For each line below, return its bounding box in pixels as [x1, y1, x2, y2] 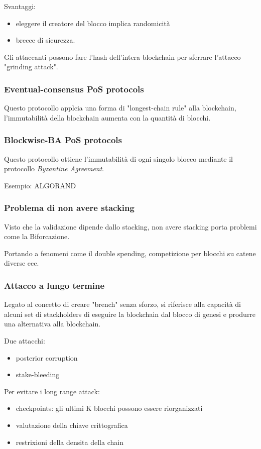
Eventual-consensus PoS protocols [4, 82, 144, 95]
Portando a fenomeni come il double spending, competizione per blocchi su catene [4, 248, 256, 258]
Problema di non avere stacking [4, 201, 135, 214]
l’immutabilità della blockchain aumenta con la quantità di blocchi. [4, 112, 211, 123]
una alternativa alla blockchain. [4, 318, 101, 329]
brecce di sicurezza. [16, 35, 75, 45]
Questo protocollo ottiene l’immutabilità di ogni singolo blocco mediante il [4, 153, 233, 164]
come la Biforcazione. [4, 231, 70, 242]
